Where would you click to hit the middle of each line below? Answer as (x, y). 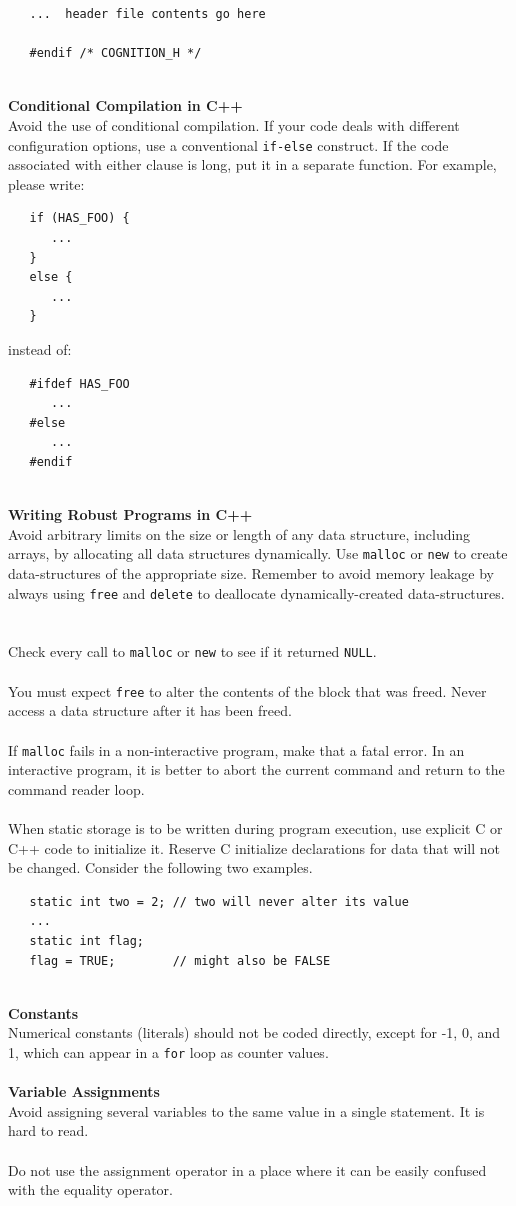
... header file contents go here (147, 14)
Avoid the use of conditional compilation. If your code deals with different (234, 124)
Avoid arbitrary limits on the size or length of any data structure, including (239, 533)
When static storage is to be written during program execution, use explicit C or (255, 827)
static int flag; (87, 940)
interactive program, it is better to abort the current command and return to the (256, 769)
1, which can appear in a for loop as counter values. (168, 1051)
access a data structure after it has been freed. (150, 710)
